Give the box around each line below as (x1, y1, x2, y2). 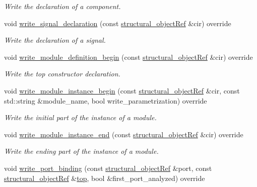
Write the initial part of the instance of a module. (4, 112, 157, 123)
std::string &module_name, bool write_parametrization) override (4, 95, 207, 106)
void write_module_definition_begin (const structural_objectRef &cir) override (4, 51, 253, 62)
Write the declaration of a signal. (4, 35, 106, 45)
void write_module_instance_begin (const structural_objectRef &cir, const (4, 85, 240, 96)
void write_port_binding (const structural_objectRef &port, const (4, 162, 212, 173)
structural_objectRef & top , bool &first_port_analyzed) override (4, 172, 205, 183)
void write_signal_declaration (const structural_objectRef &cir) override (4, 18, 231, 28)
